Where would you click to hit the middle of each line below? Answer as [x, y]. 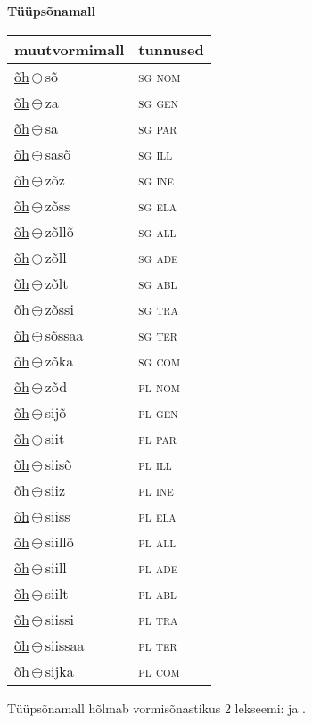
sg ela [158, 205]
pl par [157, 438]
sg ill [156, 153]
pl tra [158, 619]
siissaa [65, 645]
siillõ [59, 541]
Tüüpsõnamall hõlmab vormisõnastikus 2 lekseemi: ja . [156, 707]
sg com [159, 360]
